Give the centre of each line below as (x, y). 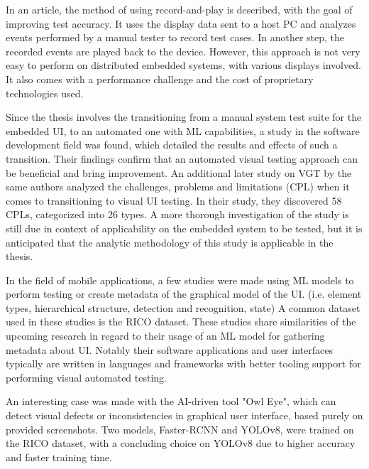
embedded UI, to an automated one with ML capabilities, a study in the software (183, 130)
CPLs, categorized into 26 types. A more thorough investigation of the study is (177, 214)
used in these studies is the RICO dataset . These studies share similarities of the (181, 322)
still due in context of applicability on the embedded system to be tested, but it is (184, 228)
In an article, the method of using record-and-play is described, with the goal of (179, 9)
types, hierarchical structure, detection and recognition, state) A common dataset (183, 307)
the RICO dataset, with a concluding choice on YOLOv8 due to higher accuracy (181, 443)
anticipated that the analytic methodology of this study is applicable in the (170, 242)
